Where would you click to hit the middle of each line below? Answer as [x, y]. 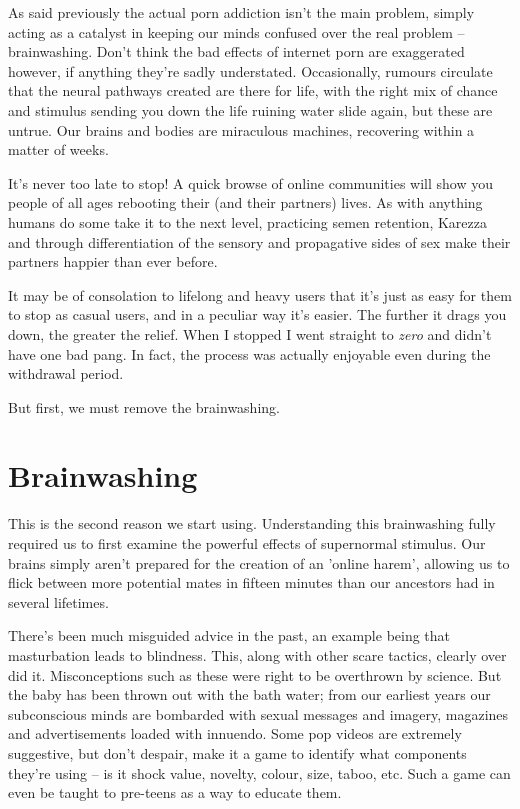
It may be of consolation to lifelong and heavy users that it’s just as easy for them [260, 294]
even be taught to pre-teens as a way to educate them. [175, 792]
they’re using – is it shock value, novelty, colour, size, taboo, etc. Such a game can [259, 772]
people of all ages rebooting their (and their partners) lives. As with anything [245, 202]
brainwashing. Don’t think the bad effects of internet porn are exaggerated [236, 51]
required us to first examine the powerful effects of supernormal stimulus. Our [247, 543]
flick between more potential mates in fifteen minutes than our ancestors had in [251, 582]
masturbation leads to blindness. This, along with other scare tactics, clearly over [257, 654]
